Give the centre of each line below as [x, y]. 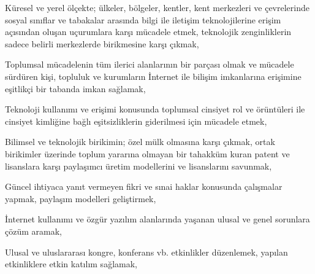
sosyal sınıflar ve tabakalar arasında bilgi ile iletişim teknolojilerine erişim [143, 19]
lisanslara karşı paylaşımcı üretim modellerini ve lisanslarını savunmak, [139, 166]
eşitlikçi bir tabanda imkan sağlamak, [75, 88]
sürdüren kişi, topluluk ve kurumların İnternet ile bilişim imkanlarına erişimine [153, 76]
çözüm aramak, [33, 231]
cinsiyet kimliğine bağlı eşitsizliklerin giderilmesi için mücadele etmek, [136, 121]
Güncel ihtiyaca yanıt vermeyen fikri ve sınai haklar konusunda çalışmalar [144, 186]
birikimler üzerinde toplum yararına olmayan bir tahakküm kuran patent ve [147, 153]
